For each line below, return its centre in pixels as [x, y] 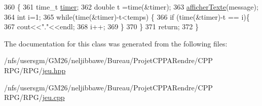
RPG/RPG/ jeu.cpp [34, 97]
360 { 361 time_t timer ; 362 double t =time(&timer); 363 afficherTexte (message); [131, 7]
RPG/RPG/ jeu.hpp [35, 70]
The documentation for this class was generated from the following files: [116, 43]
